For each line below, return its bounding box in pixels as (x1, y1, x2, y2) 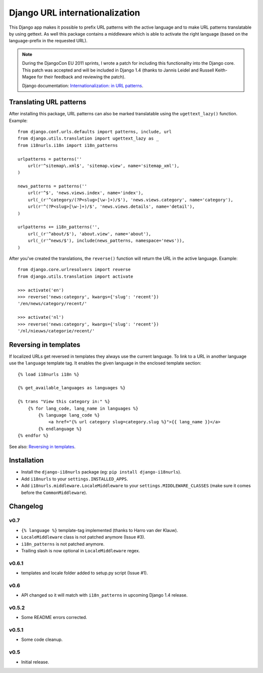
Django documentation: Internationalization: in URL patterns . (22, 83, 144, 89)
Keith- (215, 67, 227, 73)
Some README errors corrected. (21, 615, 87, 620)
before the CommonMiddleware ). (21, 490, 87, 495)
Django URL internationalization (9, 7, 140, 18)
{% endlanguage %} (38, 426, 82, 432)
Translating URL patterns (9, 98, 87, 107)
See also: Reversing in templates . (9, 443, 75, 450)
